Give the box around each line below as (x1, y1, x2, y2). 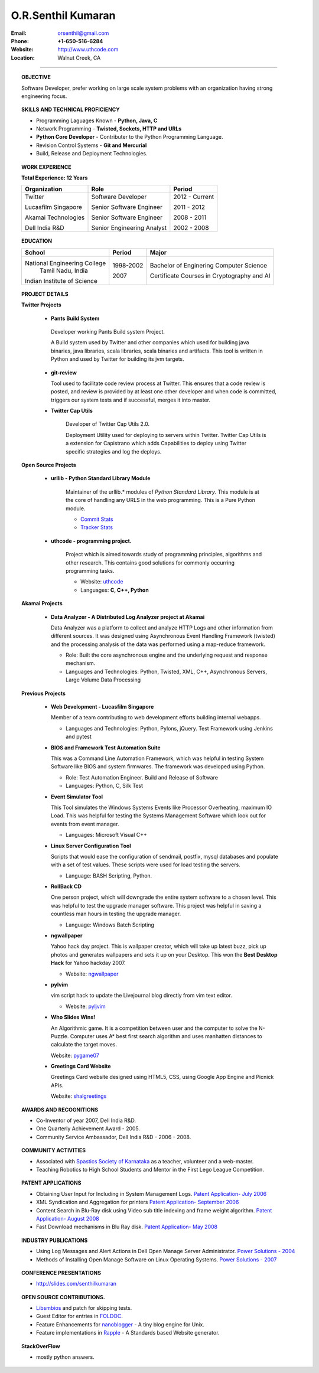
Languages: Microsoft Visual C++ (66, 831, 148, 839)
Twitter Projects (21, 301, 61, 308)
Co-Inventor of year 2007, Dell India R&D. (36, 1117, 136, 1124)
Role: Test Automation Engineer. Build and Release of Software (66, 774, 219, 781)
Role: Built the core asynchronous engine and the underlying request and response (66, 651, 268, 658)
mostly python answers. (36, 1354, 95, 1361)
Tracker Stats (80, 524, 113, 531)
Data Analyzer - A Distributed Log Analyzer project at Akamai (51, 613, 205, 620)
